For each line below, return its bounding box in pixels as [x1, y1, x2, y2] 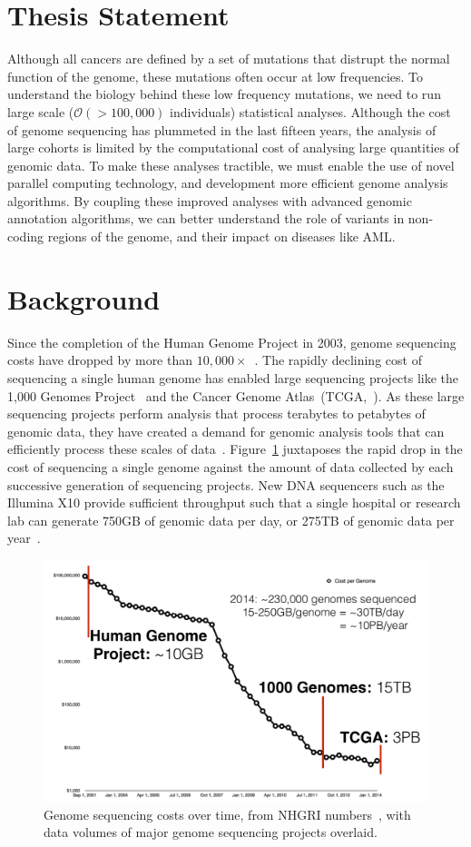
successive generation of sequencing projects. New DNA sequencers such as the [7, 475, 445, 494]
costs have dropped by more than [7, 350, 193, 369]
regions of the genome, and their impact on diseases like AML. [47, 227, 396, 246]
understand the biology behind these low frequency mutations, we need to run [7, 84, 441, 103]
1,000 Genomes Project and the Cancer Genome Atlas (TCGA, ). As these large [7, 386, 465, 405]
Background [7, 280, 161, 317]
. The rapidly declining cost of [254, 350, 422, 369]
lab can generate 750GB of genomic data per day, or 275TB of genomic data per [7, 510, 455, 529]
